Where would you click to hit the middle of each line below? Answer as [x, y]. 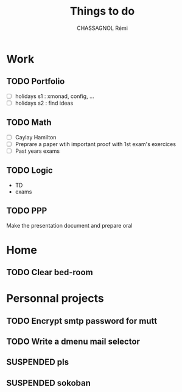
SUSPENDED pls [37, 362]
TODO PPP [27, 211]
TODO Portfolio [36, 81]
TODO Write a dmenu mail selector [73, 342]
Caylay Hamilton [36, 137]
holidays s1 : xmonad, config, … [54, 96]
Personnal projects [55, 299]
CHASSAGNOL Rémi [102, 28]
